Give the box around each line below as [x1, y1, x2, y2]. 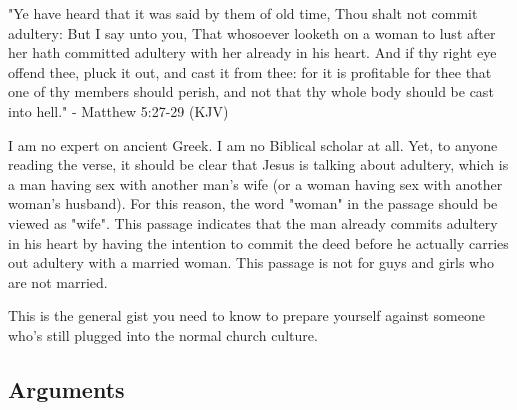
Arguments [8, 373, 125, 404]
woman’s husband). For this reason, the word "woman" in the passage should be [8, 193, 498, 214]
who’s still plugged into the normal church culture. [8, 324, 318, 345]
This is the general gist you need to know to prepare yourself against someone [8, 305, 485, 326]
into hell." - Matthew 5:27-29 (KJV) [8, 100, 229, 121]
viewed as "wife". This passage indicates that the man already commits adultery [8, 212, 498, 233]
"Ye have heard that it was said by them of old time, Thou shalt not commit [8, 3, 478, 23]
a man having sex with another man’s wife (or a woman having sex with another [8, 173, 503, 194]
